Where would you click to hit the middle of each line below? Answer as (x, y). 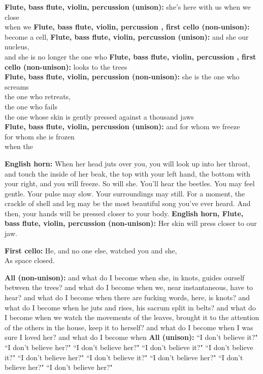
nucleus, (17, 47)
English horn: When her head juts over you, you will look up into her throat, (127, 163)
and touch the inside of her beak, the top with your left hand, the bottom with (127, 173)
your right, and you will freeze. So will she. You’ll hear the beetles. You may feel (130, 183)
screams (17, 86)
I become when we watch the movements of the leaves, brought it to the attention (132, 317)
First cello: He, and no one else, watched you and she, (91, 250)
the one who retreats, (38, 96)
